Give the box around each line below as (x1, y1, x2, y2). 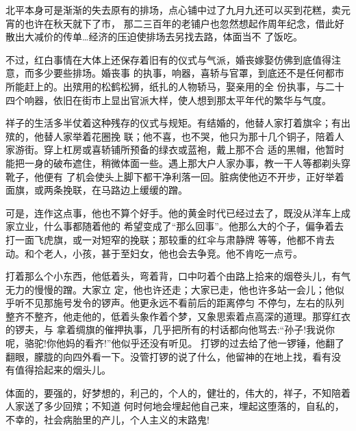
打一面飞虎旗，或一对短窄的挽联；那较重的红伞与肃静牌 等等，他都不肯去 (5, 232, 335, 246)
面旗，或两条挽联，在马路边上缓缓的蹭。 (5, 183, 188, 197)
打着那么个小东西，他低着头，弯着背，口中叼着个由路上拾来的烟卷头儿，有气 (5, 269, 351, 283)
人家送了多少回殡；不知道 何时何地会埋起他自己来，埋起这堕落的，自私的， (5, 399, 344, 413)
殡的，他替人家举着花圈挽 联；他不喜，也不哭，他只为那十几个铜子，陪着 (5, 129, 335, 143)
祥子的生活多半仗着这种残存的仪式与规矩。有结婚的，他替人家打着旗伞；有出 (5, 116, 351, 130)
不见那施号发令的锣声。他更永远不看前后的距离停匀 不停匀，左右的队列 (24, 296, 344, 310)
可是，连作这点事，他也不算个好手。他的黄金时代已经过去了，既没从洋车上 (5, 205, 341, 220)
